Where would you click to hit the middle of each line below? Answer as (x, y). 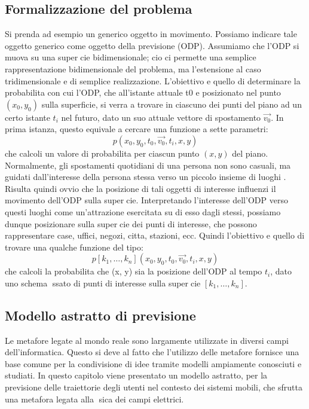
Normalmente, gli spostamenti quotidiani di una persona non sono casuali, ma (148, 165)
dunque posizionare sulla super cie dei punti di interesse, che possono (131, 223)
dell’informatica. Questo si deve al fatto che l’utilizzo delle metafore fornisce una (152, 352)
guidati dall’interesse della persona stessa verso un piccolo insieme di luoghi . (146, 177)
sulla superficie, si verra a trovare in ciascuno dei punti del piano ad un (172, 104)
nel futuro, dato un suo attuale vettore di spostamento (161, 117)
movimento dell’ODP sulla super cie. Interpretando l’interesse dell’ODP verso (146, 200)
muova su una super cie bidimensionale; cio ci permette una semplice (131, 57)
